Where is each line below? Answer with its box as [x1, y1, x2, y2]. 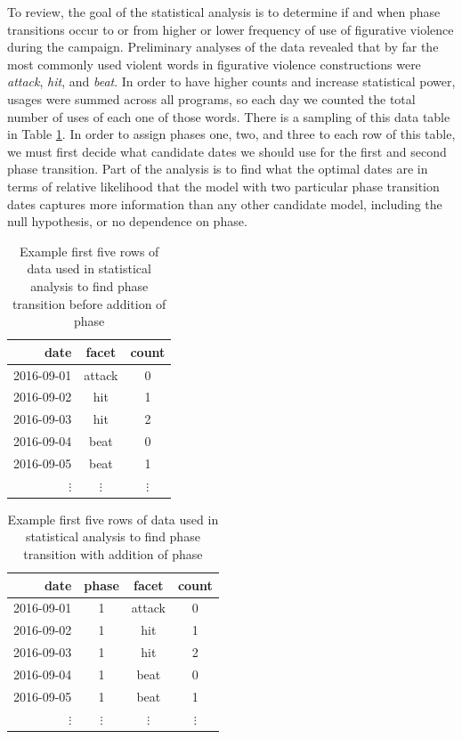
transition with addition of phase [23, 545, 203, 564]
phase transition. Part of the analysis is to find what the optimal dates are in [7, 159, 428, 178]
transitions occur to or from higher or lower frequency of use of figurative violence [7, 20, 454, 38]
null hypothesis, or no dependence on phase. [7, 212, 247, 231]
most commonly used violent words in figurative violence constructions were [7, 54, 421, 73]
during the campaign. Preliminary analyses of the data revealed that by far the [7, 37, 439, 56]
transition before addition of [12, 294, 166, 313]
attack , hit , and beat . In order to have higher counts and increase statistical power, [7, 72, 456, 91]
